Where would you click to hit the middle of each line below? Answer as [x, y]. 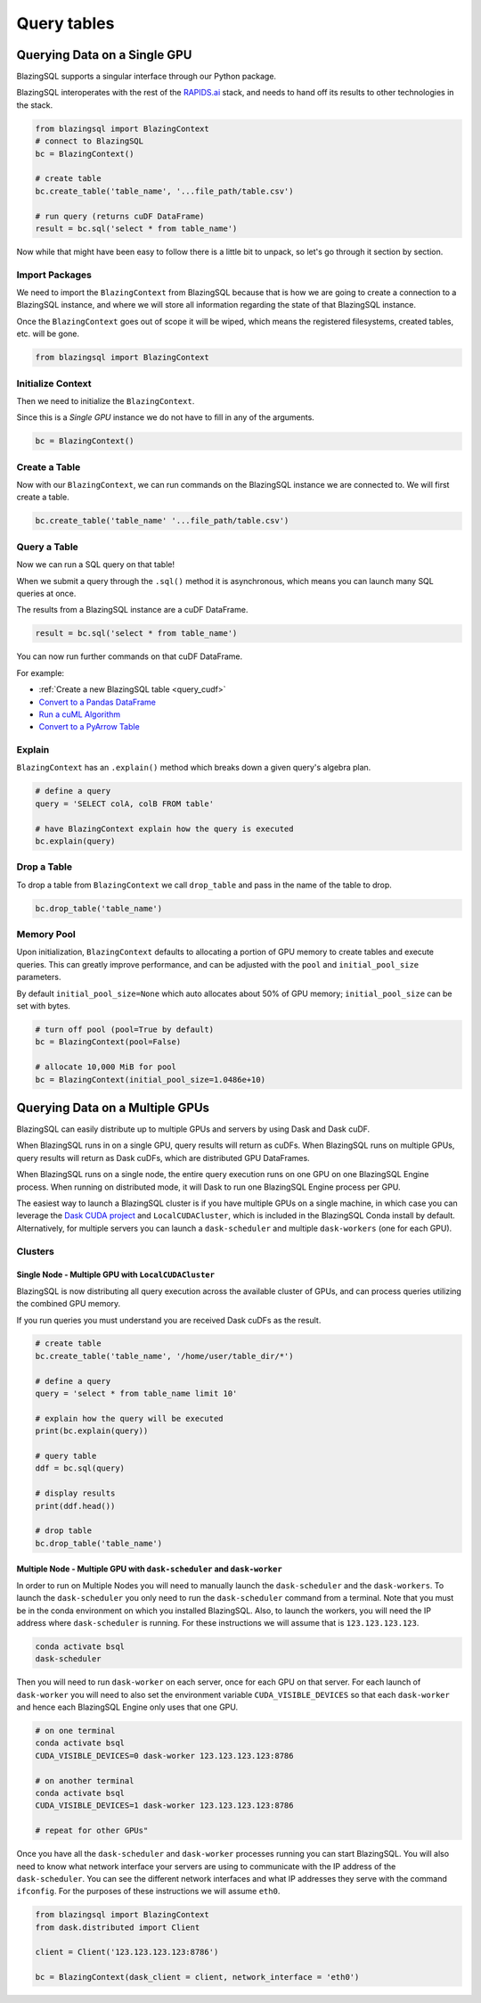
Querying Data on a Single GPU [104, 55]
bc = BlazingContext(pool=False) [108, 1042]
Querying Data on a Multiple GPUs [113, 1107]
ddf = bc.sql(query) [80, 1468]
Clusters [36, 1251]
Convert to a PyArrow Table [89, 727]
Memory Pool [46, 935]
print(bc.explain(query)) [92, 1431]
